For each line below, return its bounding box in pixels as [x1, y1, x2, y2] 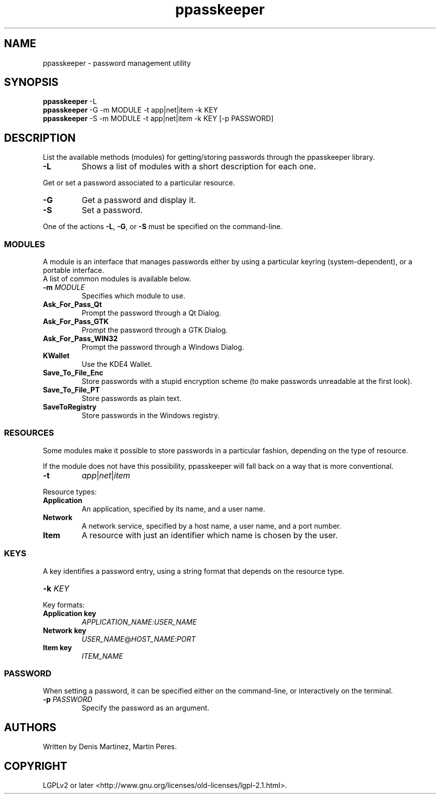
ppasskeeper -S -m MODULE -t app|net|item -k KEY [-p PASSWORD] [43, 114, 274, 123]
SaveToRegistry [43, 403, 96, 412]
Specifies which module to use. [81, 291, 185, 301]
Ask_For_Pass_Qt [43, 300, 102, 309]
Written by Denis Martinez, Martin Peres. [43, 742, 177, 751]
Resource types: [43, 487, 97, 496]
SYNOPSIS [4, 76, 59, 89]
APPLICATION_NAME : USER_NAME [81, 617, 197, 626]
